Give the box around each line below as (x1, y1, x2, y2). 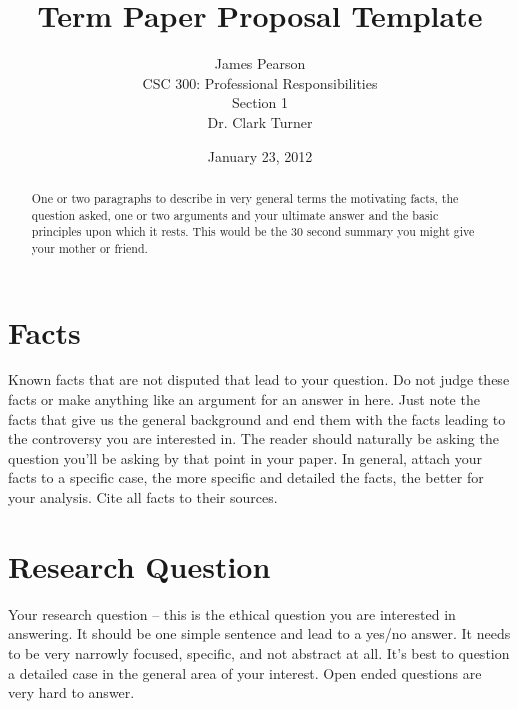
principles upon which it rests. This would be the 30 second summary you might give (31, 223, 475, 240)
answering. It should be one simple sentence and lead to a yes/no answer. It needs (8, 623, 511, 644)
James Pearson (214, 53, 306, 74)
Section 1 (232, 92, 288, 113)
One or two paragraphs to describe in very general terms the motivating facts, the (31, 189, 459, 206)
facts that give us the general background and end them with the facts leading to (8, 408, 506, 429)
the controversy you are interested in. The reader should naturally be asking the (8, 428, 499, 449)
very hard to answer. (8, 682, 135, 703)
